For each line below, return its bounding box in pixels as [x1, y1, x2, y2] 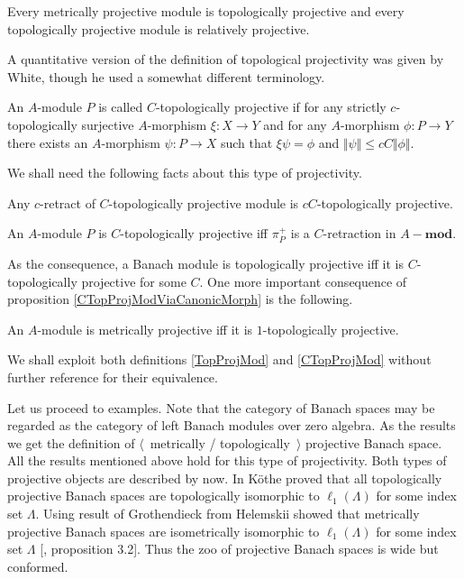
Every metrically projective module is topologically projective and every [7, 2, 405, 20]
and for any [263, 115, 327, 133]
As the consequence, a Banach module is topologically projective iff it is [7, 253, 404, 272]
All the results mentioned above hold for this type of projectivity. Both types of [7, 451, 447, 470]
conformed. [7, 556, 68, 575]
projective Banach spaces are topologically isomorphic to [7, 486, 320, 505]
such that [220, 133, 273, 152]
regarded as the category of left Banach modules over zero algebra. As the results [7, 416, 456, 435]
